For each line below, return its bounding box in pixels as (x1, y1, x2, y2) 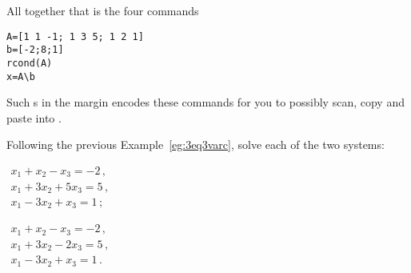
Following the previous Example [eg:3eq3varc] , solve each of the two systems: (6, 136, 385, 153)
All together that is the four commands (6, 2, 199, 18)
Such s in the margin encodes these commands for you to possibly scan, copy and (6, 94, 405, 110)
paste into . (6, 109, 62, 126)
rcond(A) (6, 57, 53, 69)
